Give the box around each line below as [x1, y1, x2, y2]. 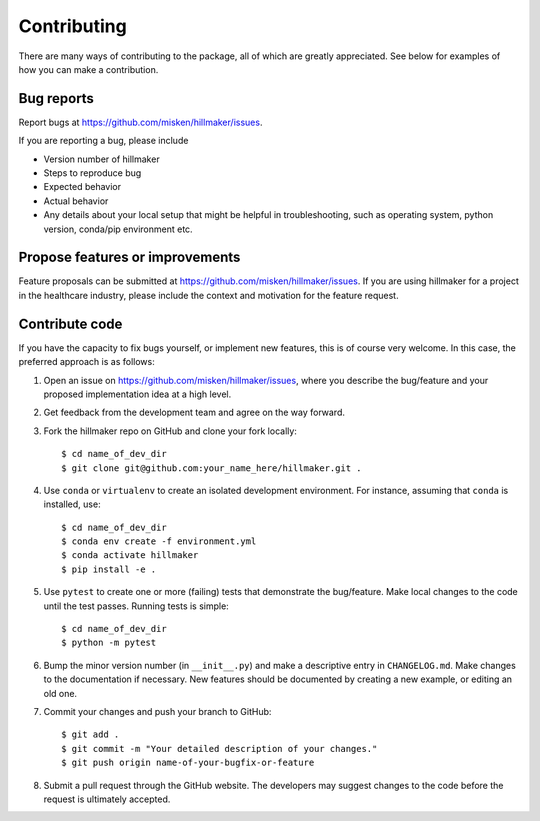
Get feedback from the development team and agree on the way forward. [43, 406, 345, 419]
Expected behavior [43, 181, 122, 193]
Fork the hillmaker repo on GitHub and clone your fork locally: [43, 425, 297, 437]
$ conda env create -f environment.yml [61, 536, 257, 547]
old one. [43, 687, 78, 699]
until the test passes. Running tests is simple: [43, 600, 229, 612]
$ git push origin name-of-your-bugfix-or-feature [61, 757, 315, 769]
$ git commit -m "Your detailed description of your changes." [61, 743, 378, 754]
